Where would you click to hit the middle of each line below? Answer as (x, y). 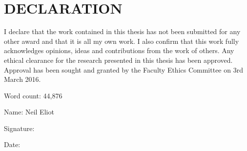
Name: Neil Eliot (29, 112)
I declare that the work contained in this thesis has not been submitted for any (122, 31)
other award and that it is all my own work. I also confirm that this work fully (122, 41)
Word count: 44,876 (33, 95)
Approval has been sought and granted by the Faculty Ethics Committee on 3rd (123, 69)
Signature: (19, 128)
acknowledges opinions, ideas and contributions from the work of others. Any (119, 50)
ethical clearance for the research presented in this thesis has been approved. (118, 60)
